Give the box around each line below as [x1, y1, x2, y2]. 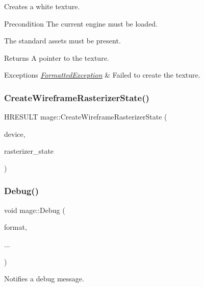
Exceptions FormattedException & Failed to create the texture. [4, 69, 200, 80]
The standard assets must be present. [4, 35, 121, 46]
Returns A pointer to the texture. [4, 52, 109, 63]
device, [4, 128, 25, 139]
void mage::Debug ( [4, 204, 65, 215]
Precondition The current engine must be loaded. [4, 18, 158, 29]
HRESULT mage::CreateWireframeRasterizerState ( [4, 111, 167, 122]
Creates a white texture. [4, 1, 80, 11]
